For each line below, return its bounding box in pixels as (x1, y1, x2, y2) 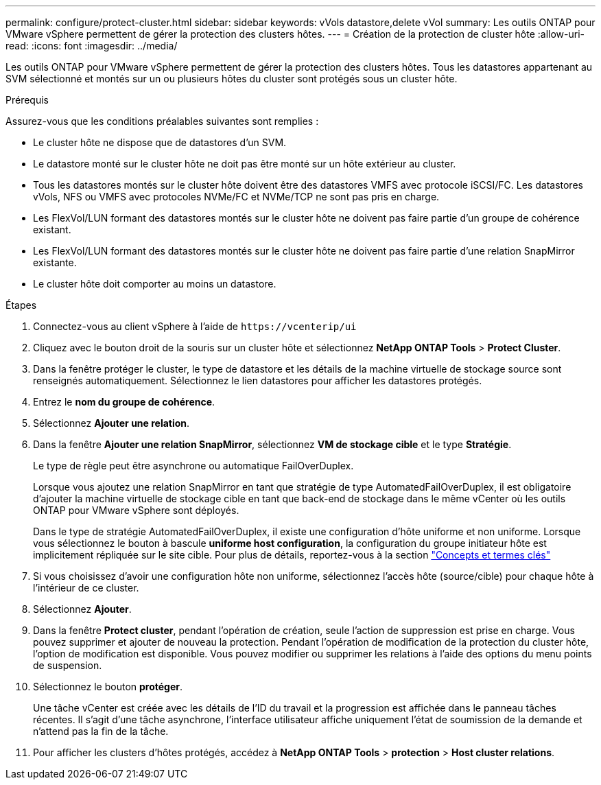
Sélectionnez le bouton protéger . (33, 681, 183, 692)
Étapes (5, 299, 37, 311)
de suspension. (33, 659, 102, 671)
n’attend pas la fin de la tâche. (33, 725, 169, 737)
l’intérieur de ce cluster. (33, 582, 139, 594)
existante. (33, 257, 77, 268)
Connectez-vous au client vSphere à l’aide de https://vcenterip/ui (33, 320, 357, 332)
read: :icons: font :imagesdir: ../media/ (5, 40, 178, 51)
